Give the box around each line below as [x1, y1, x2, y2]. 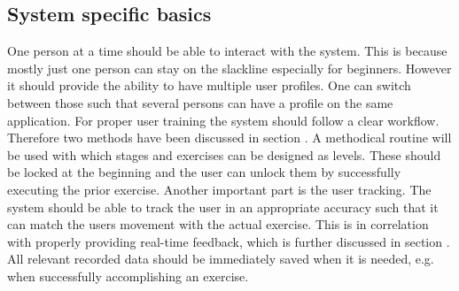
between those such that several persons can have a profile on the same [7, 93, 393, 111]
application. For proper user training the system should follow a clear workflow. [7, 111, 440, 129]
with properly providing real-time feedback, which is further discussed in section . [7, 232, 450, 250]
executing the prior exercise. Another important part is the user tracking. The [7, 180, 432, 198]
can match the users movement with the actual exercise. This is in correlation [7, 215, 429, 234]
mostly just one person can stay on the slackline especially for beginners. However [7, 58, 452, 77]
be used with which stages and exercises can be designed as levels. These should [7, 145, 441, 164]
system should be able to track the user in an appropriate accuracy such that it [7, 197, 439, 216]
